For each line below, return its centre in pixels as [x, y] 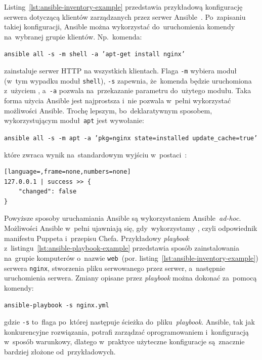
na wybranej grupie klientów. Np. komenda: [73, 36]
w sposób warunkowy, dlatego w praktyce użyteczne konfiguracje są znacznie [124, 342]
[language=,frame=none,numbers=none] [68, 172]
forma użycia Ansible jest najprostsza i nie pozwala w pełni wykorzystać [118, 100]
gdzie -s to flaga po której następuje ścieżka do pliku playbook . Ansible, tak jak [129, 322]
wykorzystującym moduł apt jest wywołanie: [74, 120]
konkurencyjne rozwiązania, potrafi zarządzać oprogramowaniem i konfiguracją [126, 331]
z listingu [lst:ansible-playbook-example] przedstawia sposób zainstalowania [122, 248]
